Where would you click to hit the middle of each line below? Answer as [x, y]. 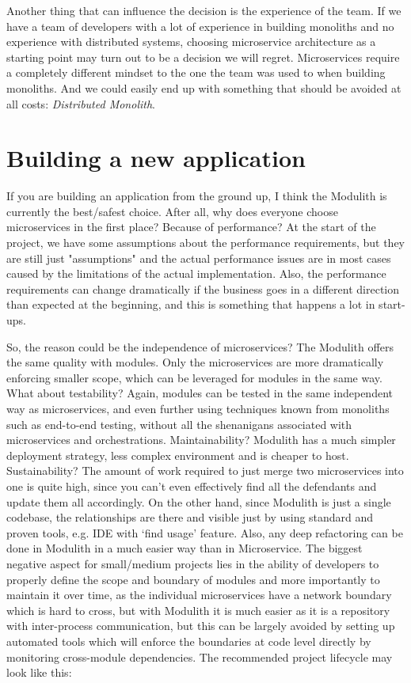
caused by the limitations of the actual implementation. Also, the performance [196, 273]
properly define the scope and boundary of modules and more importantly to [193, 579]
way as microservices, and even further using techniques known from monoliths [198, 408]
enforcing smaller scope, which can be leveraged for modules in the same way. [194, 377]
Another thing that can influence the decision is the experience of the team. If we [204, 10]
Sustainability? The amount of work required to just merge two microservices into [205, 471]
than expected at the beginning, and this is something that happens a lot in [191, 304]
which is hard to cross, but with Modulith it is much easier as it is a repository [198, 610]
